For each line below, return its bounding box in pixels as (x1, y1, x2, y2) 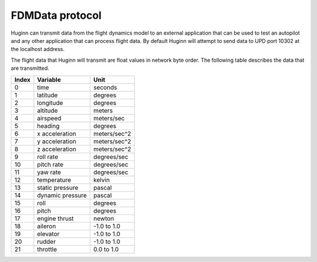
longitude (37, 99, 63, 107)
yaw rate (37, 168, 62, 176)
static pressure (37, 183, 79, 192)
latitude (37, 91, 58, 99)
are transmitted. (11, 65, 49, 72)
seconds (93, 83, 117, 91)
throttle (37, 245, 57, 253)
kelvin (93, 176, 110, 184)
